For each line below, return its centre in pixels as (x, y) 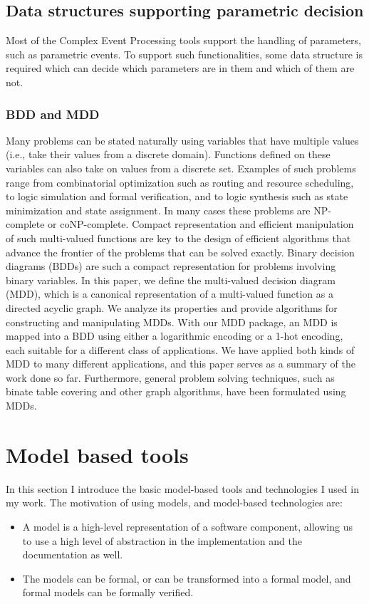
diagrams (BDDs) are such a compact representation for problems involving (171, 266)
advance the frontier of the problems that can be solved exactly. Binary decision (180, 252)
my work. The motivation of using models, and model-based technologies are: (174, 503)
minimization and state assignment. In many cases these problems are (158, 210)
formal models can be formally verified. (108, 592)
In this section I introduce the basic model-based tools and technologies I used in (182, 488)
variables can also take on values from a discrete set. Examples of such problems (181, 168)
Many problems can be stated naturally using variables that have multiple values (182, 140)
